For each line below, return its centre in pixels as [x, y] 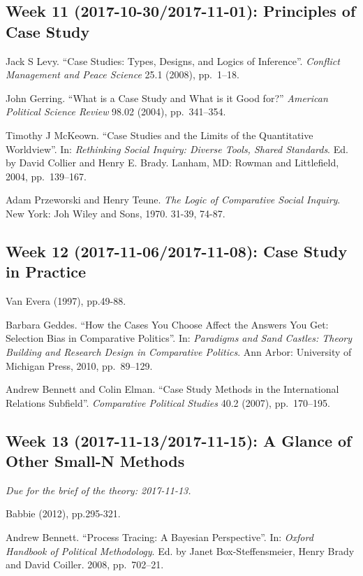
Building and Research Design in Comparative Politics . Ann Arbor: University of [179, 351]
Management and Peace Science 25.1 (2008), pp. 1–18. [123, 74]
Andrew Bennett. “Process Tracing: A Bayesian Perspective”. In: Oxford [160, 537]
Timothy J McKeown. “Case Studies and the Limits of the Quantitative [160, 135]
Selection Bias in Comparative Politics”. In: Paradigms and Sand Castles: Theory [179, 338]
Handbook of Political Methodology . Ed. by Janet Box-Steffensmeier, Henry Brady [180, 550]
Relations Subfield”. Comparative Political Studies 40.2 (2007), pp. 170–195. [168, 402]
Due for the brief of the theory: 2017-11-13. [98, 490]
